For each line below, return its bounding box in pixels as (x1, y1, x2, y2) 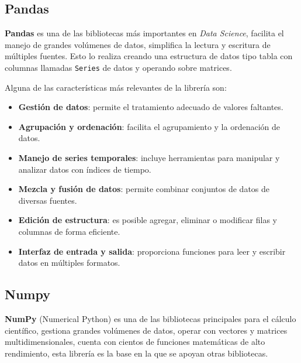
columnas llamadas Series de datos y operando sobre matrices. (5, 61, 232, 73)
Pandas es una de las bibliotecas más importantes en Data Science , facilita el (5, 27, 284, 39)
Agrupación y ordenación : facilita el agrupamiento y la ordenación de (18, 120, 280, 132)
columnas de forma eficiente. (18, 225, 120, 237)
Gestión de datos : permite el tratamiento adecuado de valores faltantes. (18, 101, 283, 113)
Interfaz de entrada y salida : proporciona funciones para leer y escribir (18, 245, 286, 257)
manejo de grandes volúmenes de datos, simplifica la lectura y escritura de (5, 38, 271, 50)
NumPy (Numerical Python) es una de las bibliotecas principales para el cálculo (5, 312, 296, 324)
